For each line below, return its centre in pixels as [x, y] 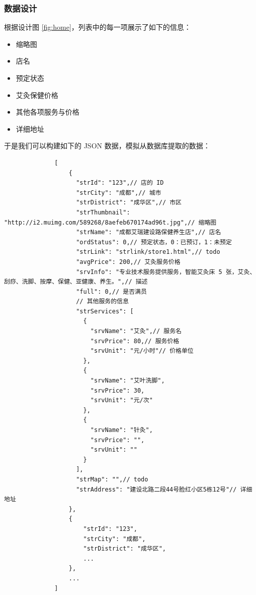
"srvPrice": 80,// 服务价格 [135, 341]
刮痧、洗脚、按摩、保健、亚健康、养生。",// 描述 [76, 282]
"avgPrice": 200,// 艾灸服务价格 [128, 262]
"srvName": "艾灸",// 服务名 [136, 331]
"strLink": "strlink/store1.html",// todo [148, 252]
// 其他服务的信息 [102, 302]
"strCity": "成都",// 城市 [119, 193]
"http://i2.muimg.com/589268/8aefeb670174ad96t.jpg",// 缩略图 [110, 222]
